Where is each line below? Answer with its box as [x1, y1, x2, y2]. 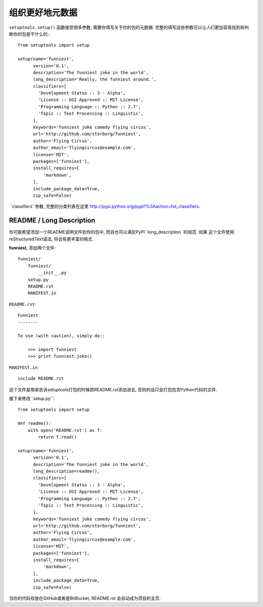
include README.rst [18, 376, 64, 382]
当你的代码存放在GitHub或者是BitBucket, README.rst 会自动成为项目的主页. [9, 595, 161, 601]
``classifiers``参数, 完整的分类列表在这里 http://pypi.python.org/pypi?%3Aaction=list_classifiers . [9, 203, 201, 209]
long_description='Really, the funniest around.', [33, 77, 157, 82]
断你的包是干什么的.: [9, 31, 51, 37]
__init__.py [38, 270, 67, 276]
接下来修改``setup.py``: [9, 396, 55, 402]
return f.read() [38, 434, 77, 440]
